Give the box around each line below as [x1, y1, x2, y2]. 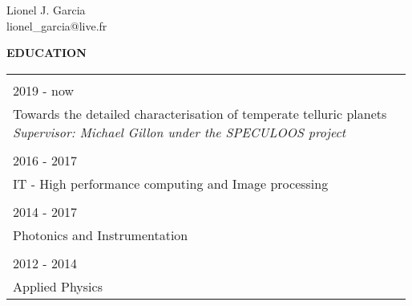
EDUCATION [6, 44, 87, 61]
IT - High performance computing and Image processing [13, 173, 329, 193]
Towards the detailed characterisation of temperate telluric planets [13, 104, 387, 123]
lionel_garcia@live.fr [6, 17, 107, 34]
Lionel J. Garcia [6, 2, 86, 18]
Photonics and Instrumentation [13, 225, 188, 244]
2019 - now [13, 80, 74, 100]
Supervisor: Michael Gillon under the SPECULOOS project [13, 122, 346, 141]
